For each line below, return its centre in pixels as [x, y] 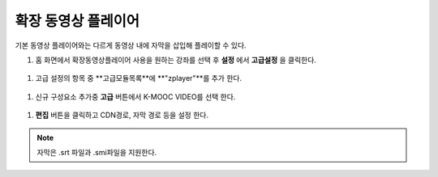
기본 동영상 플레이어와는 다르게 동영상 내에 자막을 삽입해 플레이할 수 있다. [131, 45]
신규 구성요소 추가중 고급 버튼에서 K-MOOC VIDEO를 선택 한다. [135, 96]
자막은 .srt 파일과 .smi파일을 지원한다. [97, 152]
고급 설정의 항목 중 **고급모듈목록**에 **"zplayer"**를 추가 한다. [139, 78]
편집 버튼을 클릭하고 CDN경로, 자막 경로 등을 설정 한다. [122, 115]
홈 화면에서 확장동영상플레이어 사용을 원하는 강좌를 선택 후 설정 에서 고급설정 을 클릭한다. [176, 60]
